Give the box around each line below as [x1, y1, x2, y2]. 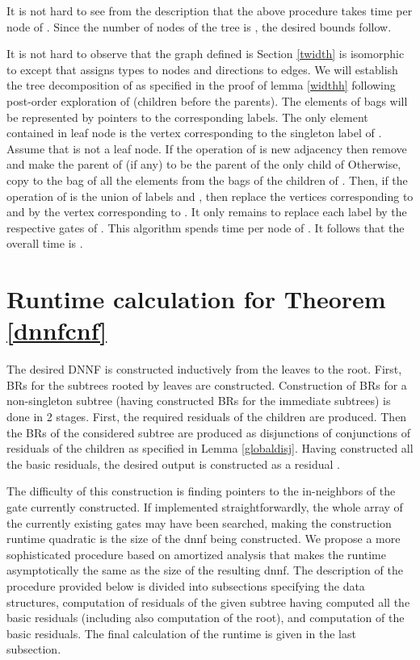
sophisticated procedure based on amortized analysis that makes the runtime [6, 545, 386, 562]
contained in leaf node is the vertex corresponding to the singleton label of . [6, 124, 382, 141]
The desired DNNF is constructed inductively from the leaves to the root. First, [6, 361, 402, 378]
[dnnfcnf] [6, 314, 107, 347]
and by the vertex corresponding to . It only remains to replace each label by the [6, 203, 407, 220]
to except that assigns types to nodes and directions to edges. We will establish [6, 61, 398, 77]
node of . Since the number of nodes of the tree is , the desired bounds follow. [6, 18, 392, 35]
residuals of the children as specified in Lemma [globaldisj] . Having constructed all [6, 440, 414, 457]
